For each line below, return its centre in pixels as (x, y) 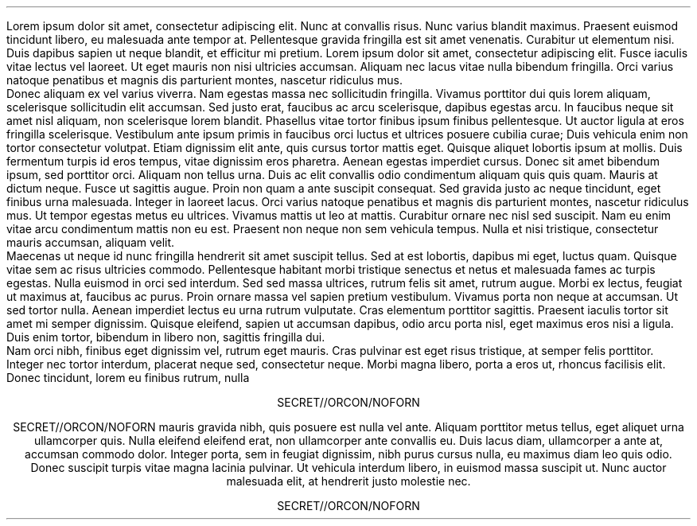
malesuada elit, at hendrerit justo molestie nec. (348, 481)
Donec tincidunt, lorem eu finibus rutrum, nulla (128, 378)
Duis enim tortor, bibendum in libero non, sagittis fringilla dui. (166, 337)
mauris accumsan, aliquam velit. (91, 242)
